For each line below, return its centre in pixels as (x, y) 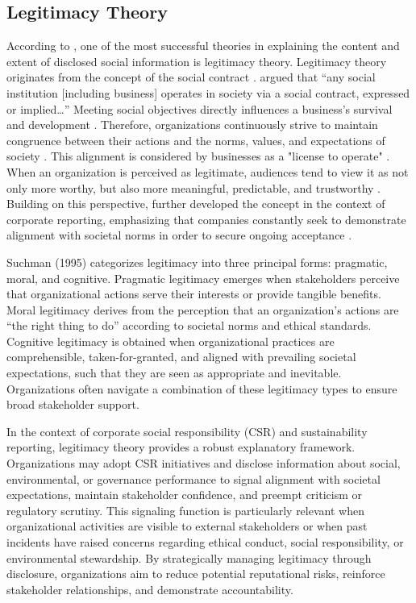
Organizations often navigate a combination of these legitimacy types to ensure (202, 388)
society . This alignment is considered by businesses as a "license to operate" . (198, 156)
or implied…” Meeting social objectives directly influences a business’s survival (200, 108)
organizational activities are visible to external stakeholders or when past (187, 526)
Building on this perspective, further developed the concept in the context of (196, 204)
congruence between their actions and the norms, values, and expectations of (196, 140)
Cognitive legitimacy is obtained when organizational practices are (171, 341)
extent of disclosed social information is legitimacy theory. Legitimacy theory (197, 61)
